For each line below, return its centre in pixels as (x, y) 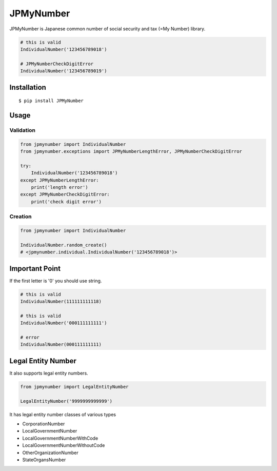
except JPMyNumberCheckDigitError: (65, 194)
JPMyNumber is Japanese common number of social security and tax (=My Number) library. (107, 29)
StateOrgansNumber (44, 460)
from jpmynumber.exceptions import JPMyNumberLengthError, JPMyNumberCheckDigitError (131, 152)
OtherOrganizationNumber (51, 453)
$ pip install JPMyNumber (51, 101)
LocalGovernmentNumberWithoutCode (64, 445)
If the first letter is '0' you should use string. (56, 281)
